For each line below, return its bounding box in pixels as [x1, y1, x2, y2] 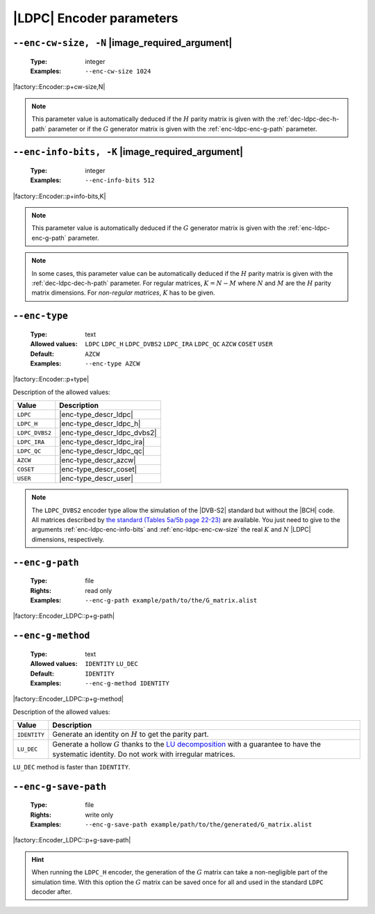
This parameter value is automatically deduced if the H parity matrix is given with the [31, 115, 276, 123]
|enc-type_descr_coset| [59, 464, 137, 474]
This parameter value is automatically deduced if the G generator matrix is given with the [31, 224, 287, 232]
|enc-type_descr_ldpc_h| [59, 419, 141, 429]
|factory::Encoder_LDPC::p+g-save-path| [12, 836, 131, 844]
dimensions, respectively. [31, 535, 105, 544]
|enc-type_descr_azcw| [59, 455, 136, 465]
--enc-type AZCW [85, 360, 140, 368]
